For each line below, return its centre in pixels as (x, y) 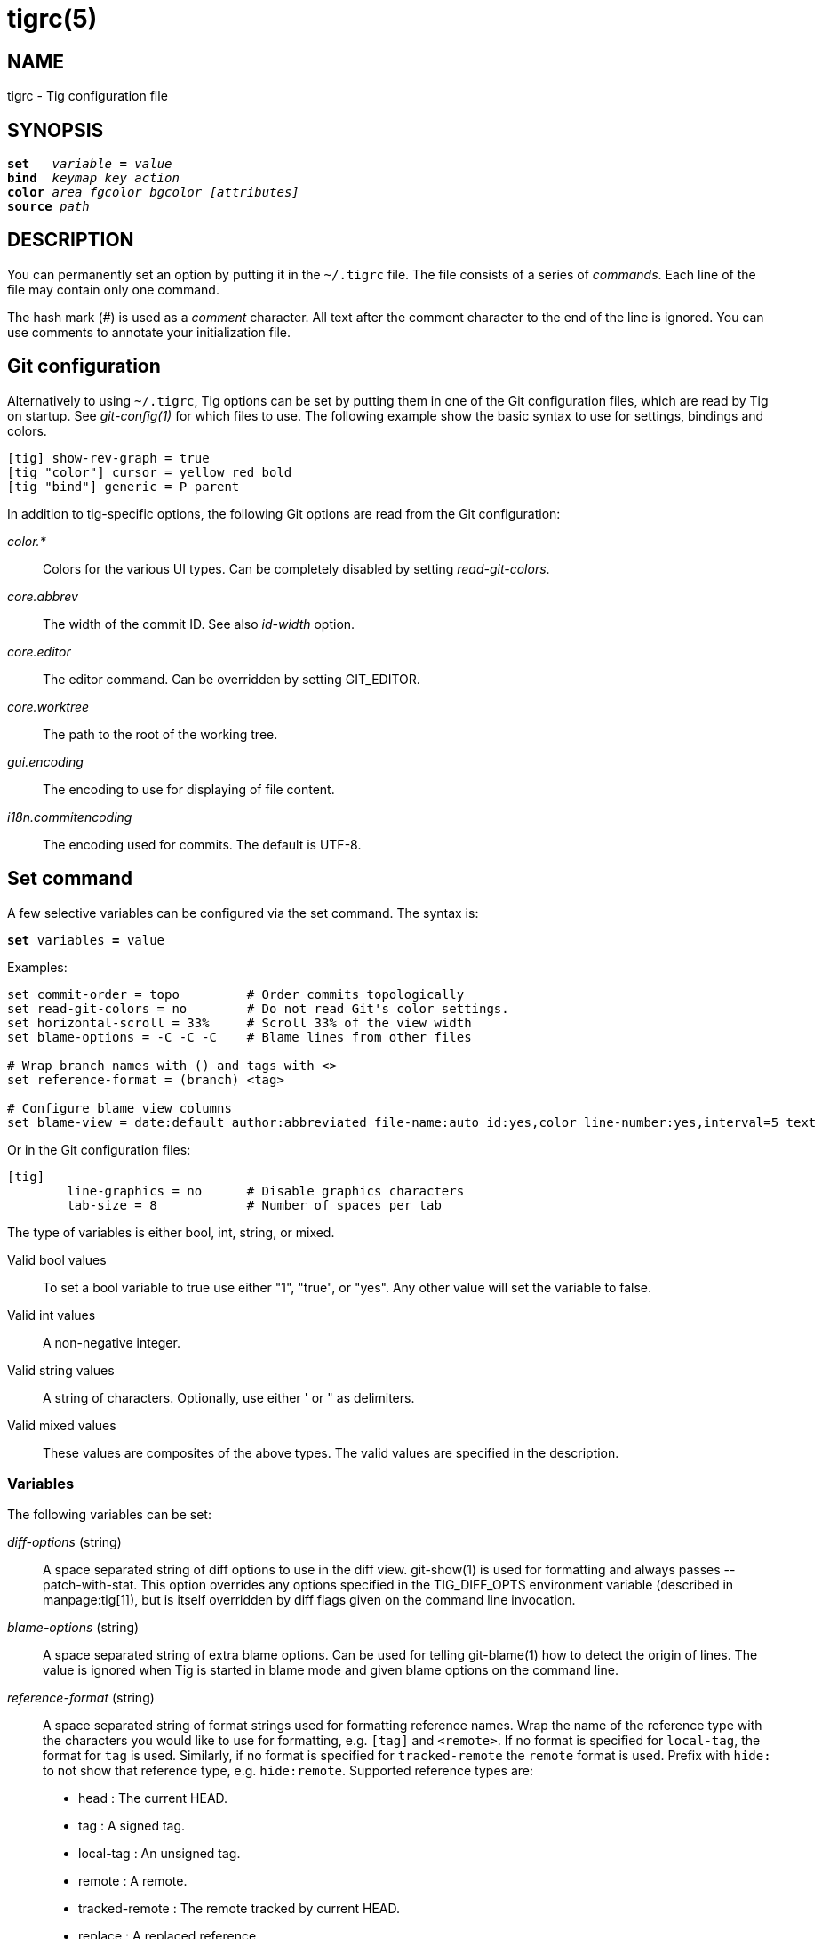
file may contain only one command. (113, 289)
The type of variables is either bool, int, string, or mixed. (171, 1232)
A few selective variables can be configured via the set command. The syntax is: (243, 913)
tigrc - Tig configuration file (88, 96)
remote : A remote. (133, 1881)
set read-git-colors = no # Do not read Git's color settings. (258, 1008)
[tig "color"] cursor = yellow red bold (150, 472)
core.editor (39, 651)
